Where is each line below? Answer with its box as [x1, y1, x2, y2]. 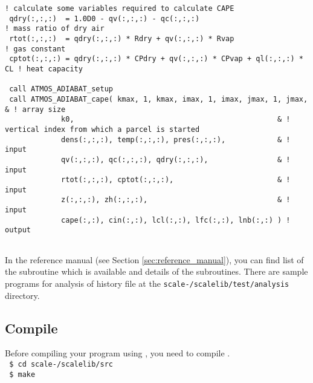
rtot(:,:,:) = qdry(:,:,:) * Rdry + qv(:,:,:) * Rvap [9, 34, 234, 43]
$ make [9, 370, 36, 379]
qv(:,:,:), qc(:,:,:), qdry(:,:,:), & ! [61, 155, 291, 164]
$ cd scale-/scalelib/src [9, 359, 113, 368]
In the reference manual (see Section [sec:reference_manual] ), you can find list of [5, 253, 304, 266]
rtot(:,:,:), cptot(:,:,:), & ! [61, 175, 291, 185]
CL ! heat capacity [5, 64, 83, 73]
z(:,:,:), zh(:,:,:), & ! [61, 195, 291, 205]
